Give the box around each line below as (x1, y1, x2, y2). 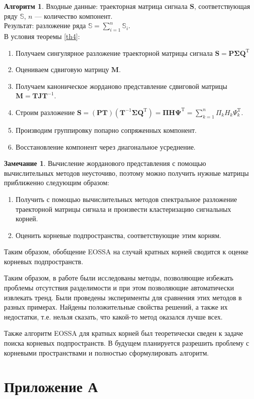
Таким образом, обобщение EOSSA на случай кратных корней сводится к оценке (4, 246, 249, 257)
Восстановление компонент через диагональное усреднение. (15, 141, 196, 152)
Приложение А (4, 376, 98, 397)
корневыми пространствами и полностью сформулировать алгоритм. (4, 347, 209, 358)
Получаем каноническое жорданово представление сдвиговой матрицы (15, 80, 227, 91)
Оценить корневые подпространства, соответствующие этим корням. (15, 230, 221, 240)
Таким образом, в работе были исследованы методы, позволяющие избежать (4, 273, 233, 283)
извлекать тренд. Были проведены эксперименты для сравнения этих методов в (4, 292, 242, 302)
